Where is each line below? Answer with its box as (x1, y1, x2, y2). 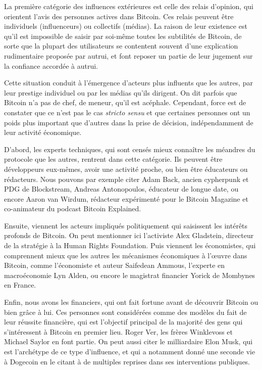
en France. (4, 280, 36, 290)
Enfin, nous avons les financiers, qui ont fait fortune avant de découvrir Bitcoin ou (4, 297, 258, 307)
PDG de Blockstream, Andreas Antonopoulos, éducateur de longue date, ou (4, 183, 239, 194)
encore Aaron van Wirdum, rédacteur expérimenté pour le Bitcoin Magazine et (4, 193, 248, 204)
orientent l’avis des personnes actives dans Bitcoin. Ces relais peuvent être (4, 11, 234, 21)
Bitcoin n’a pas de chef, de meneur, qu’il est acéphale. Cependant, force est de (4, 97, 246, 108)
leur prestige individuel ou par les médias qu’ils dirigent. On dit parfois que (4, 87, 237, 98)
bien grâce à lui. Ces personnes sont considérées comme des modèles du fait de (4, 306, 247, 317)
